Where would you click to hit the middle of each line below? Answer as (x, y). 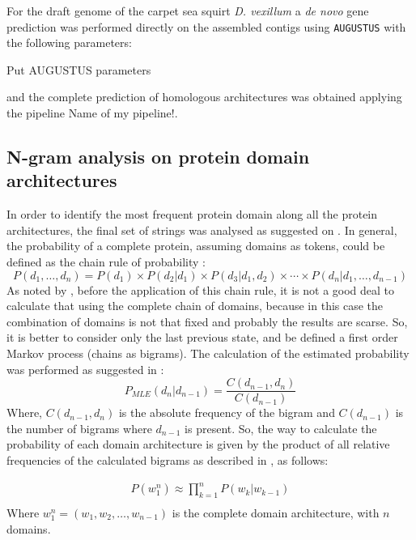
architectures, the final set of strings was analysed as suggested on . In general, (202, 230)
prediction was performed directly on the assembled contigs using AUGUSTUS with (206, 26)
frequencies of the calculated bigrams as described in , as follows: (168, 460)
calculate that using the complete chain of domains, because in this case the (195, 306)
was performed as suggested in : (85, 369)
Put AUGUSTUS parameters (79, 69)
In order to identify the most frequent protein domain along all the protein (192, 214)
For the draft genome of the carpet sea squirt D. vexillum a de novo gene (188, 11)
